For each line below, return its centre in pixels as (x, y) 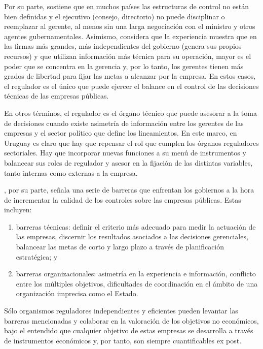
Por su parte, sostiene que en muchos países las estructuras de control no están (126, 6)
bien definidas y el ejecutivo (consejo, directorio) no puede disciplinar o (115, 16)
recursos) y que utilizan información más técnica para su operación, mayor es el (128, 56)
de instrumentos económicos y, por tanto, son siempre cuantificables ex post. (123, 340)
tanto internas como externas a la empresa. (71, 172)
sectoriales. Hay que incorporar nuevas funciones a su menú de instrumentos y (125, 153)
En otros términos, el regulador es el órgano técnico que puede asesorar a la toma (130, 113)
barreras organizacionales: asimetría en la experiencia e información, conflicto (136, 274)
